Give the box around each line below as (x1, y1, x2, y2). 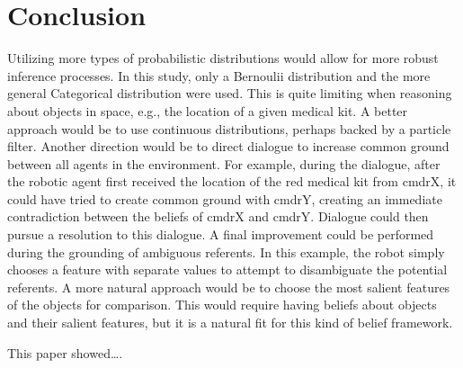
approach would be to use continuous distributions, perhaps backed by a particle (7, 119, 451, 138)
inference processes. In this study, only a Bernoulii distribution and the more (7, 66, 431, 85)
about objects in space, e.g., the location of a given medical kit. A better (7, 101, 408, 120)
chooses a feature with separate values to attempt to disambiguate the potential (7, 260, 448, 279)
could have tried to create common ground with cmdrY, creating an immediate (7, 189, 442, 208)
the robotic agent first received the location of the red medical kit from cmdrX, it (7, 172, 457, 191)
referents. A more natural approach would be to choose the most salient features (7, 277, 450, 296)
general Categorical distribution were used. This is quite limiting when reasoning (7, 84, 452, 103)
